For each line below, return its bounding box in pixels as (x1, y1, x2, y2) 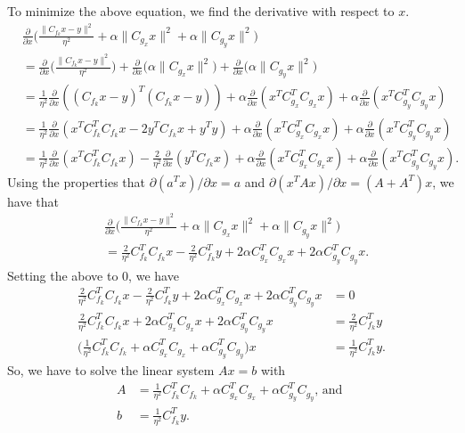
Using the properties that (7, 172, 146, 191)
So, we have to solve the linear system (7, 360, 215, 379)
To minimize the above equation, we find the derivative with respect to (7, 2, 395, 20)
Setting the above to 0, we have (7, 266, 179, 284)
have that (7, 192, 59, 210)
